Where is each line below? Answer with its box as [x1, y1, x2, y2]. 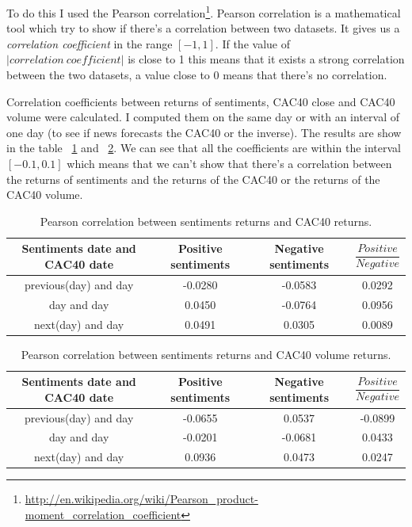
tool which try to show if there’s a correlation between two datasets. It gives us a [6, 20, 400, 36]
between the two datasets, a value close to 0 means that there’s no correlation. [6, 67, 387, 83]
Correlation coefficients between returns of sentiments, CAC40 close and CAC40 [6, 93, 395, 109]
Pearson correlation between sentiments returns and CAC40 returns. [40, 212, 372, 229]
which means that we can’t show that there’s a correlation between [67, 155, 392, 171]
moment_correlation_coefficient [25, 506, 181, 522]
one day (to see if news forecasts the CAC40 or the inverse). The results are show [6, 124, 402, 140]
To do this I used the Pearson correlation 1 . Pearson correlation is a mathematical [6, 2, 401, 21]
